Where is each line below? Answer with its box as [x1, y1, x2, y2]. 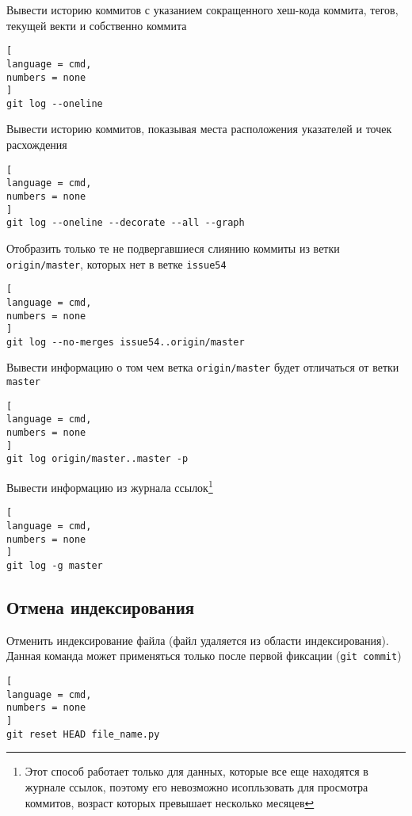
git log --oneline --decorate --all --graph [6, 217, 245, 229]
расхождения [6, 136, 67, 153]
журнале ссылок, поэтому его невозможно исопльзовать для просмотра [25, 778, 368, 795]
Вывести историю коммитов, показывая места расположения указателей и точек [6, 120, 392, 137]
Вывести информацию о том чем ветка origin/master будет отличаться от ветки [6, 359, 399, 376]
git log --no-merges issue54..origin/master [6, 336, 245, 348]
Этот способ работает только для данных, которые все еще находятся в [25, 763, 368, 780]
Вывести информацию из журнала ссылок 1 [6, 477, 213, 495]
